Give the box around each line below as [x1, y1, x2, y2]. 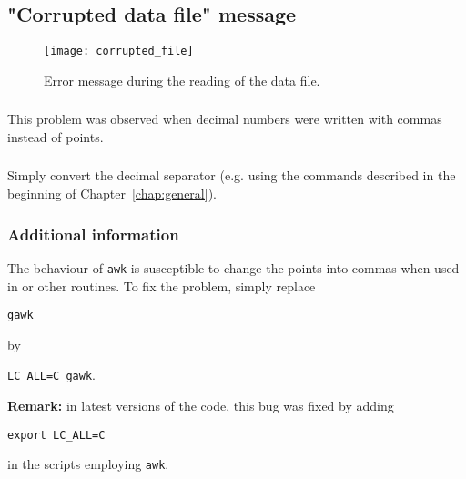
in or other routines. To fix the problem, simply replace [7, 276, 316, 295]
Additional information [7, 222, 179, 245]
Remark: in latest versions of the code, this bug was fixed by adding [7, 396, 394, 415]
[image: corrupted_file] [44, 45, 194, 58]
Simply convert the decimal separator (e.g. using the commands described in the [7, 166, 456, 185]
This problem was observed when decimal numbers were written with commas [7, 109, 442, 128]
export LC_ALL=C [7, 428, 106, 442]
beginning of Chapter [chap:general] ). [7, 184, 217, 203]
